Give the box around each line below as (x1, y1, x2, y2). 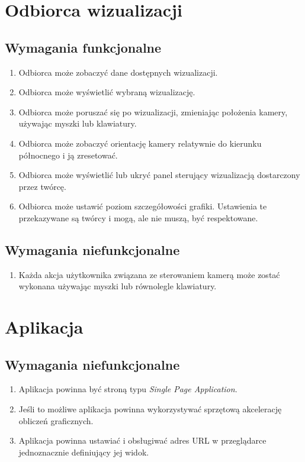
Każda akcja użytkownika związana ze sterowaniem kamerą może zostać (18, 268, 280, 280)
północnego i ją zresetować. (18, 148, 118, 161)
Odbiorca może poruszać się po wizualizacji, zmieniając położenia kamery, (18, 105, 288, 118)
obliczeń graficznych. (18, 414, 94, 427)
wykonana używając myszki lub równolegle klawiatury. (18, 280, 217, 292)
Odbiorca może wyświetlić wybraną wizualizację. (18, 86, 195, 98)
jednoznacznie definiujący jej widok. (18, 445, 149, 458)
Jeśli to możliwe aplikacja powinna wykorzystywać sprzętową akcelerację (18, 403, 282, 415)
